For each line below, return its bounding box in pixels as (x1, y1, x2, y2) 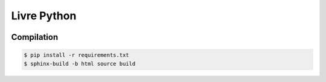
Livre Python (11, 9, 77, 22)
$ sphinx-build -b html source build (24, 60, 136, 67)
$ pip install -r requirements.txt (24, 52, 129, 58)
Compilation (11, 32, 59, 42)
